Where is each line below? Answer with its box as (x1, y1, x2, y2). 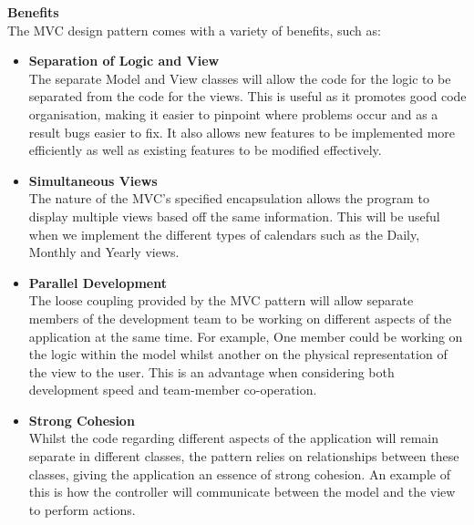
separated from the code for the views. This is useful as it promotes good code (28, 87, 467, 106)
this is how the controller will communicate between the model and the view (28, 482, 456, 501)
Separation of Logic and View (28, 51, 220, 70)
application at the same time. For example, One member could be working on (28, 326, 463, 345)
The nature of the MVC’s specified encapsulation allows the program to (28, 189, 429, 208)
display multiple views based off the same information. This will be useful (28, 206, 440, 225)
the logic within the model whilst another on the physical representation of (28, 345, 448, 364)
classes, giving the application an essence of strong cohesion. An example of (28, 464, 450, 483)
